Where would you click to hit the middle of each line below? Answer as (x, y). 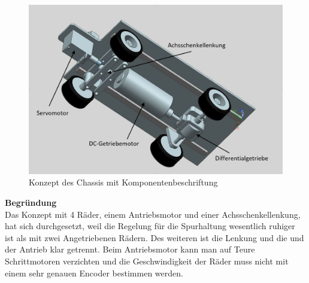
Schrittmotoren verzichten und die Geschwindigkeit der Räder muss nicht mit (147, 261)
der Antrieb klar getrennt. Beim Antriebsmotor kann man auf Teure (130, 249)
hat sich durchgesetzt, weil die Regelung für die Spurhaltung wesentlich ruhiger (150, 226)
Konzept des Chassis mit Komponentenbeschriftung (123, 182)
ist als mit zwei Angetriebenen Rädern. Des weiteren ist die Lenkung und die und (154, 237)
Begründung (31, 202)
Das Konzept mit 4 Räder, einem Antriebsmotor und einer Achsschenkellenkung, (153, 214)
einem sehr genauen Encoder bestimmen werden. (94, 273)
